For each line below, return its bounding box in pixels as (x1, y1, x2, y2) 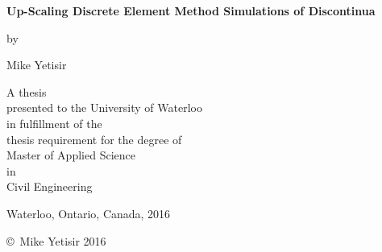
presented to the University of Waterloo (6, 99, 202, 116)
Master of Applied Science (6, 147, 135, 163)
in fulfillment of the (6, 114, 102, 131)
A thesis (6, 83, 47, 100)
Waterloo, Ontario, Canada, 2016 (6, 204, 171, 221)
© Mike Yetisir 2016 (6, 232, 106, 249)
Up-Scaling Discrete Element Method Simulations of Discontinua (6, 2, 376, 19)
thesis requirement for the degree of (6, 130, 182, 147)
